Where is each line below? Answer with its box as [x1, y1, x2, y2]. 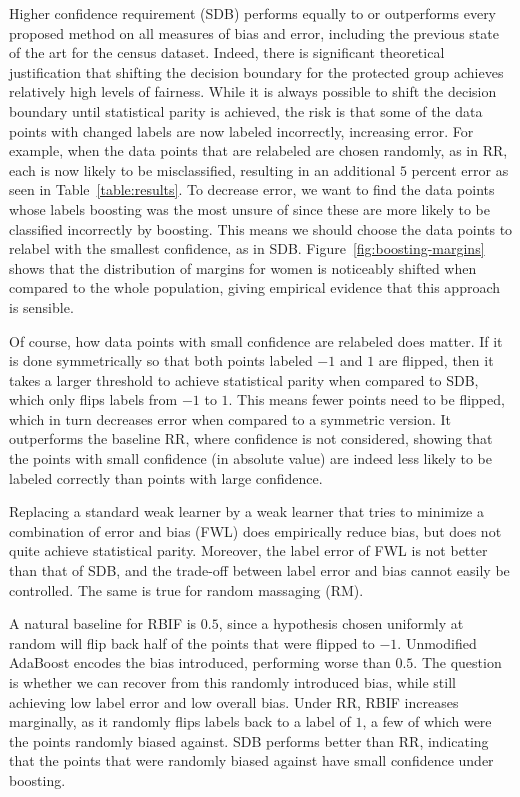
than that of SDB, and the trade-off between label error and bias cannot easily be [9, 560, 510, 581]
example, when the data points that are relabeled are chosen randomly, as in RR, [9, 140, 508, 161]
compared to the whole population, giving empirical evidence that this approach [9, 277, 501, 298]
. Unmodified [397, 632, 477, 653]
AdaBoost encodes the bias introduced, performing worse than [9, 652, 391, 673]
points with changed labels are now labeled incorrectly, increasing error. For [9, 120, 474, 141]
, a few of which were [362, 711, 492, 732]
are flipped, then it [378, 350, 494, 371]
